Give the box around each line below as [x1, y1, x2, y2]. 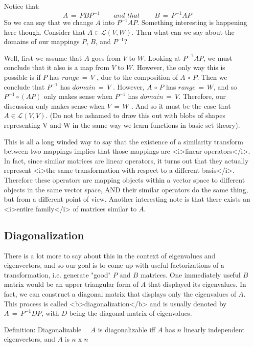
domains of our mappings [4, 36, 80, 46]
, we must [203, 52, 232, 63]
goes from [92, 52, 121, 63]
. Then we [197, 72, 227, 82]
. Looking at [144, 52, 181, 63]
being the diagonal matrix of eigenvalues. [69, 308, 192, 318]
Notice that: [4, 1, 40, 11]
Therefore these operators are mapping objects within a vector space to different [4, 175, 245, 185]
